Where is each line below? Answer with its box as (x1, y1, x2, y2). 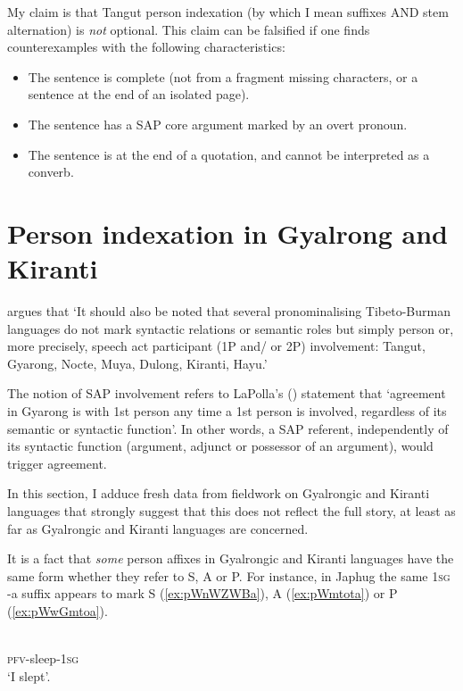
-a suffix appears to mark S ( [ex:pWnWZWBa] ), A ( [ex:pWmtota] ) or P (7, 584, 398, 603)
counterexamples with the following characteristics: (7, 37, 285, 56)
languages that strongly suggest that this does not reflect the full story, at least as (7, 502, 456, 520)
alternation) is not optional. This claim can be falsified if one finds (7, 20, 370, 38)
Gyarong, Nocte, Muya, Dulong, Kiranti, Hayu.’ (7, 354, 268, 372)
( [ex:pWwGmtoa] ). (7, 601, 108, 620)
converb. (28, 162, 74, 181)
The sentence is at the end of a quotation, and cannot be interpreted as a (28, 145, 430, 163)
